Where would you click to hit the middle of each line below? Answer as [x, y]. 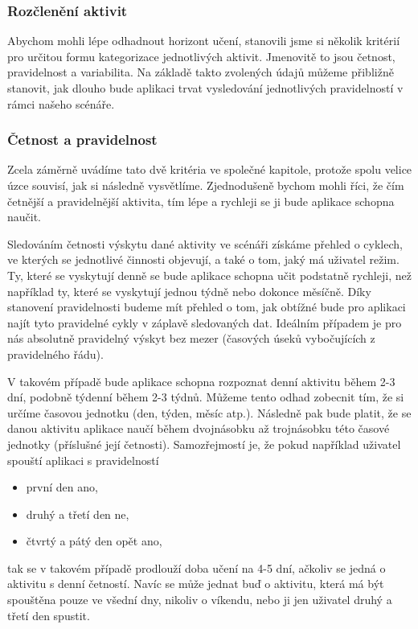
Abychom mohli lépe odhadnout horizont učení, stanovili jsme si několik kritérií [204, 41]
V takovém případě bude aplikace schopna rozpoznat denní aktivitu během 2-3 [201, 381]
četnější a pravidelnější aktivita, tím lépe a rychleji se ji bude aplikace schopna [201, 201]
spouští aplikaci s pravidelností [83, 460]
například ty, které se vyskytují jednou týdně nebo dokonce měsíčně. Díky [189, 291]
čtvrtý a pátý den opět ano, [94, 541]
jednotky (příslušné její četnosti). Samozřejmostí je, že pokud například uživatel [204, 444]
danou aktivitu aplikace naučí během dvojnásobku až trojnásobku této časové [199, 428]
